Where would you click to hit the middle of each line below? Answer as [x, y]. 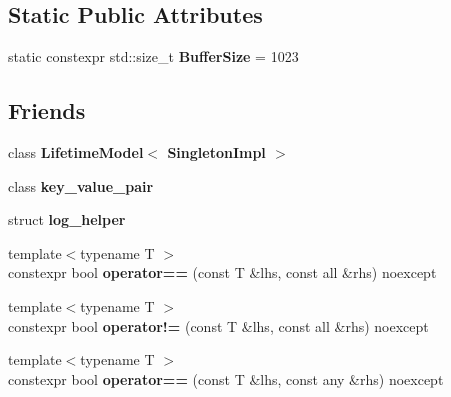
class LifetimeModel [76, 152]
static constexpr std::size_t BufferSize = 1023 [153, 56]
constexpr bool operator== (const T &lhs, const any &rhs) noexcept [226, 378]
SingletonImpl [216, 152]
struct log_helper [67, 219]
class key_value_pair [81, 185]
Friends [47, 110]
